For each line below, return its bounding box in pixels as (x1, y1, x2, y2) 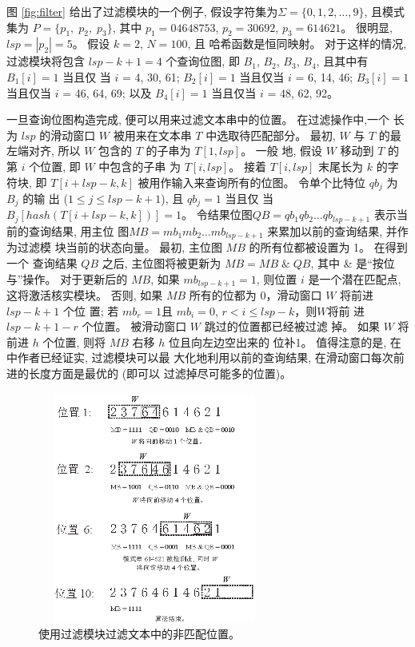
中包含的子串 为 (98, 157, 181, 174)
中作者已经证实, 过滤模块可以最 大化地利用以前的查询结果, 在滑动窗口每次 (6, 349, 393, 366)
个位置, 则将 (42, 333, 106, 350)
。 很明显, (341, 18, 393, 35)
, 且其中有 (316, 53, 369, 69)
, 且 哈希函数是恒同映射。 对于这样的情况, (187, 35, 407, 52)
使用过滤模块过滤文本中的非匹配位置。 (38, 625, 240, 642)
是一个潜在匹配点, (308, 270, 401, 287)
